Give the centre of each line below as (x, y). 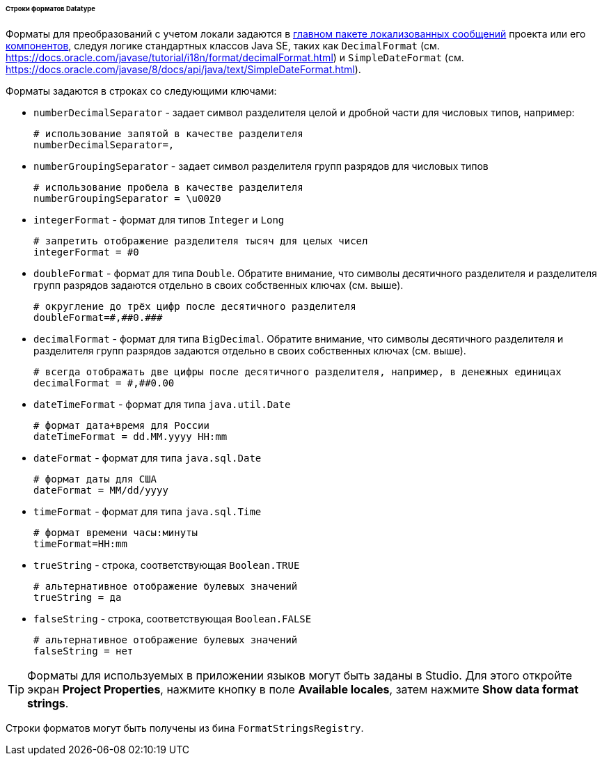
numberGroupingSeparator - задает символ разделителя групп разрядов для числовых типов (261, 166)
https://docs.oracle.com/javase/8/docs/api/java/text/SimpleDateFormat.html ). (183, 69)
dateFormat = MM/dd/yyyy (101, 490)
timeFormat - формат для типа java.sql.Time (148, 511)
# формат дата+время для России (121, 425)
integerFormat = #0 (86, 252)
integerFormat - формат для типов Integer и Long (159, 219)
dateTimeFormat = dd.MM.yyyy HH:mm (130, 436)
